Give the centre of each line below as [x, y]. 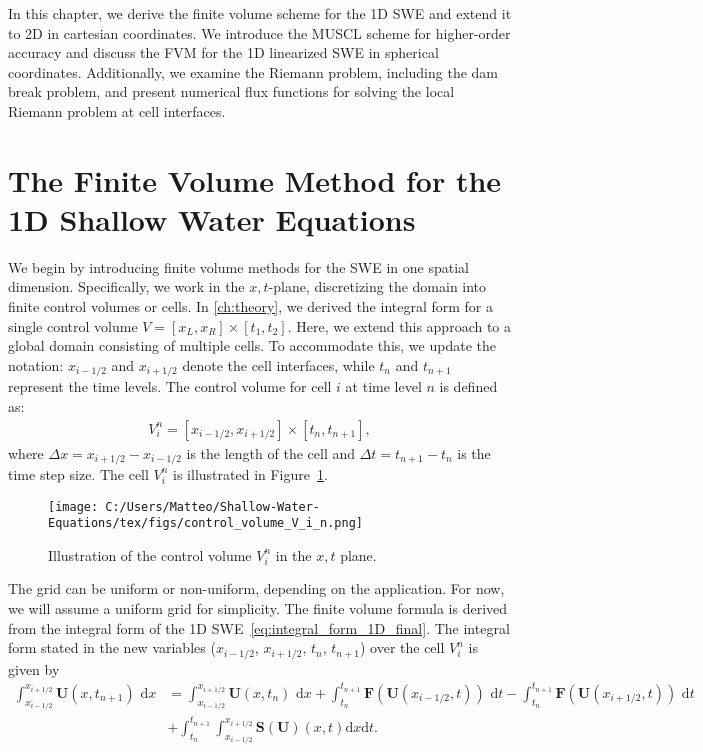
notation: [36, 364]
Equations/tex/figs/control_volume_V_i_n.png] [205, 523]
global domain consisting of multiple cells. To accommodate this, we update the [252, 345]
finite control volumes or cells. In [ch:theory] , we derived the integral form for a [251, 306]
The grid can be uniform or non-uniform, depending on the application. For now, [256, 588]
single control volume [73, 325]
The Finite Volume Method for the [255, 179]
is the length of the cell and [271, 452]
